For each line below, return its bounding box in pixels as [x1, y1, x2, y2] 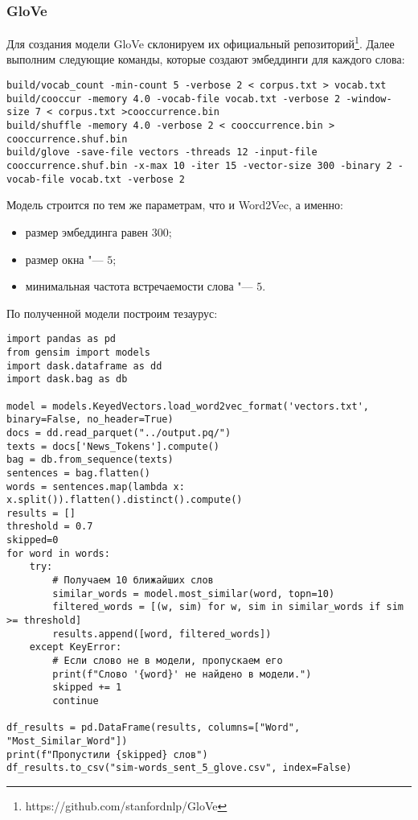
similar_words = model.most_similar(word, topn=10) [52, 587, 335, 600]
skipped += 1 [52, 682, 122, 694]
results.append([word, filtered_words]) [52, 628, 272, 640]
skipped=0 [6, 534, 59, 546]
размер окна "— [25, 250, 104, 267]
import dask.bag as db [6, 373, 128, 385]
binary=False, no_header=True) [6, 414, 174, 426]
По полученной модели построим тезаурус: [6, 304, 218, 321]
